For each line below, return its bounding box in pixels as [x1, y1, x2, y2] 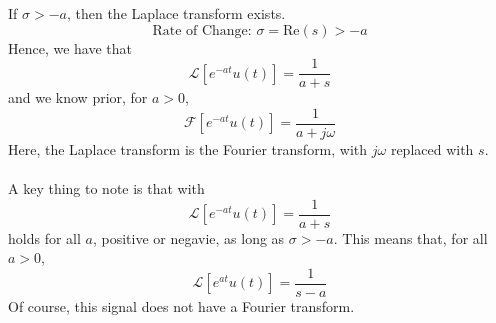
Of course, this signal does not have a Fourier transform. [8, 296, 355, 316]
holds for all [8, 227, 81, 248]
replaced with [390, 138, 474, 159]
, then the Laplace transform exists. [66, 3, 286, 23]
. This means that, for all [333, 227, 488, 248]
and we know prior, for [8, 87, 148, 108]
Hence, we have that [8, 37, 133, 58]
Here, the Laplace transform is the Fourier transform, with [8, 138, 368, 159]
